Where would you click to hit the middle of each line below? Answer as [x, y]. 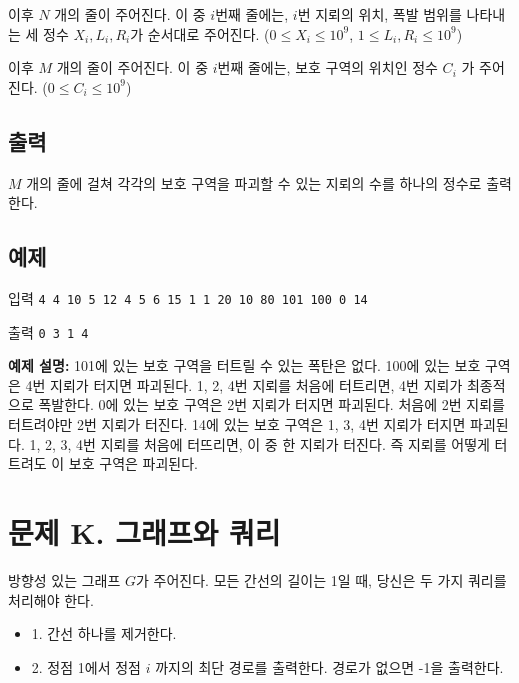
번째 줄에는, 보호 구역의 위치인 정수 [327, 67]
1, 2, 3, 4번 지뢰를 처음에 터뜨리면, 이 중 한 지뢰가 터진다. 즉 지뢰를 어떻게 [259, 443]
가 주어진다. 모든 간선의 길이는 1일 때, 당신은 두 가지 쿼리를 [321, 579]
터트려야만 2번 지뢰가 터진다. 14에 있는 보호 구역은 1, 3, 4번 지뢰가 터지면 [237, 424]
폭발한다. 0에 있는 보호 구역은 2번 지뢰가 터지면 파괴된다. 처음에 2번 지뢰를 [271, 404]
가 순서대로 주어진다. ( [200, 33]
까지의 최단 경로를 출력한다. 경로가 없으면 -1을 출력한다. [329, 666]
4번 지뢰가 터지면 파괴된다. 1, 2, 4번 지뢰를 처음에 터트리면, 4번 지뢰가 [244, 384]
